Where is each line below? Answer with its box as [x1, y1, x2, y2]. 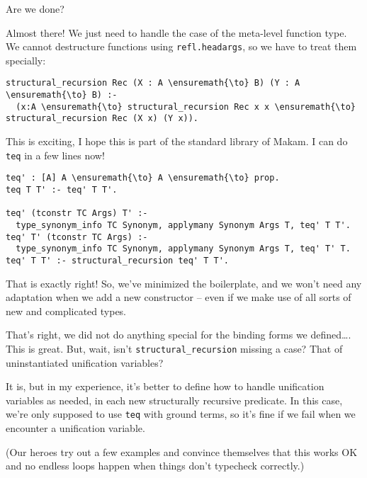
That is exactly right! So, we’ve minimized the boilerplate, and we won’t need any [6, 275, 362, 290]
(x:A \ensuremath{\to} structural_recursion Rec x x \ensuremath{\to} [16, 101, 356, 112]
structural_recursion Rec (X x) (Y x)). [6, 113, 199, 124]
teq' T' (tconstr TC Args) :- [6, 232, 148, 242]
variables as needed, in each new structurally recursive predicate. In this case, [6, 392, 343, 407]
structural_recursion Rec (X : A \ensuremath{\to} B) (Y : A [6, 78, 300, 89]
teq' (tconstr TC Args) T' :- [6, 208, 148, 219]
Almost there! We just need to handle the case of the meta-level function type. [6, 25, 347, 40]
